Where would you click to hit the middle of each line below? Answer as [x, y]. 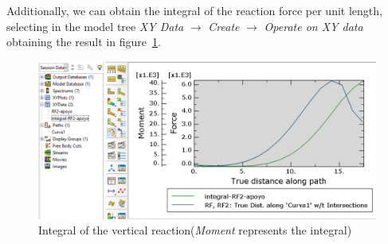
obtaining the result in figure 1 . [84, 42]
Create [224, 26]
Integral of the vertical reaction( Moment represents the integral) [195, 230]
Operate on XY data [314, 26]
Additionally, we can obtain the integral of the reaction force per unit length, [194, 10]
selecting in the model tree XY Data [95, 26]
